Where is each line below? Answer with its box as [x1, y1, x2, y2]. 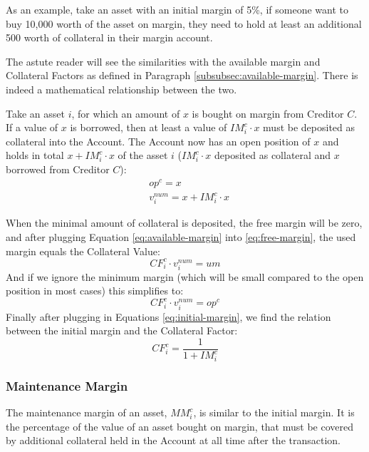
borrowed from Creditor [6, 161, 110, 176]
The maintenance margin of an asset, [6, 405, 167, 420]
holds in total [6, 148, 64, 163]
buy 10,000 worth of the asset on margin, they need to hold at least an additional [6, 16, 362, 31]
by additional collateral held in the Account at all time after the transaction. [6, 433, 341, 448]
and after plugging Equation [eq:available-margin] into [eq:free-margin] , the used [6, 229, 356, 244]
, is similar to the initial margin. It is [193, 405, 355, 420]
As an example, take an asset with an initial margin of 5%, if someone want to [6, 2, 348, 16]
